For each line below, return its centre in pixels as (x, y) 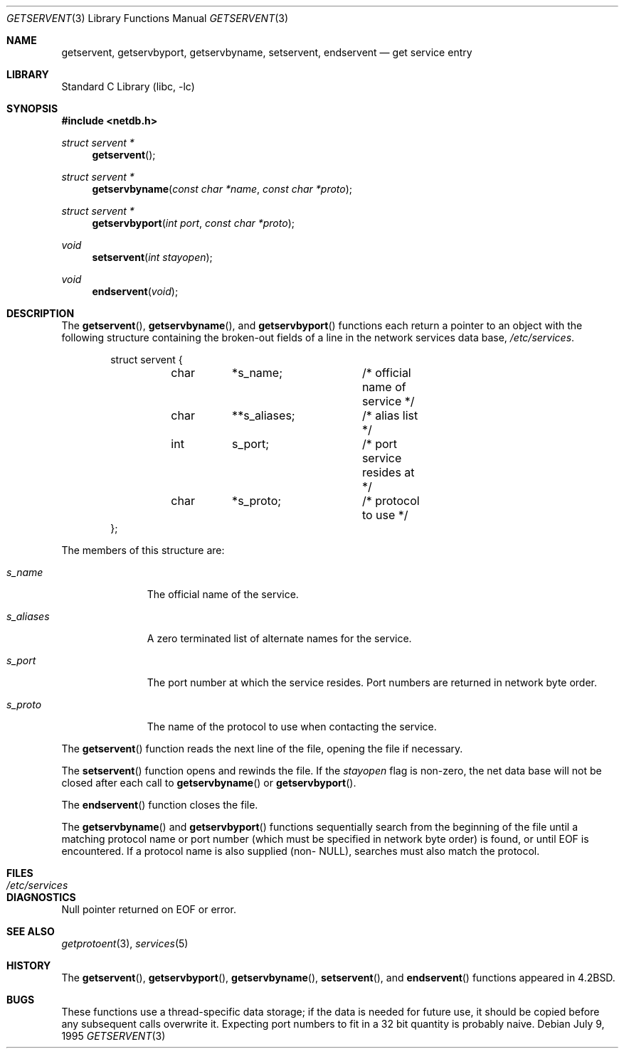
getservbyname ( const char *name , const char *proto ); (222, 189)
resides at (388, 472)
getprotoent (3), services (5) (125, 943)
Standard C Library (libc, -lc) (128, 86)
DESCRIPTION (41, 313)
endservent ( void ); (135, 291)
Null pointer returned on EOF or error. (149, 909)
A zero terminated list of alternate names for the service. (279, 638)
